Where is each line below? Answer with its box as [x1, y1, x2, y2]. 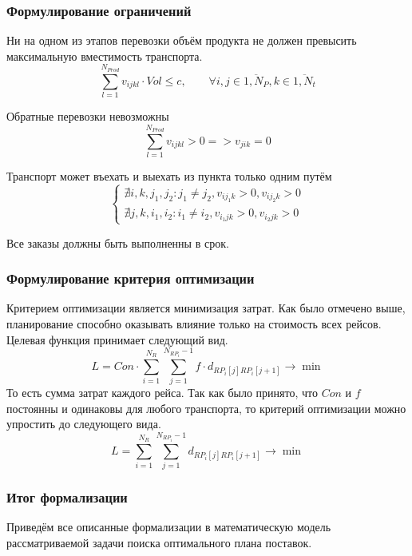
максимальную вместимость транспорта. [6, 47, 203, 64]
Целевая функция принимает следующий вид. [6, 331, 228, 347]
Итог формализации [6, 487, 128, 507]
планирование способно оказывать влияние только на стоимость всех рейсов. [6, 315, 382, 332]
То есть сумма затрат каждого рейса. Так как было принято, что [6, 384, 318, 401]
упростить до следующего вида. [6, 415, 161, 432]
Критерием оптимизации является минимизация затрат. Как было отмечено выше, [6, 300, 406, 316]
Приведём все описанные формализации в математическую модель [6, 518, 331, 535]
